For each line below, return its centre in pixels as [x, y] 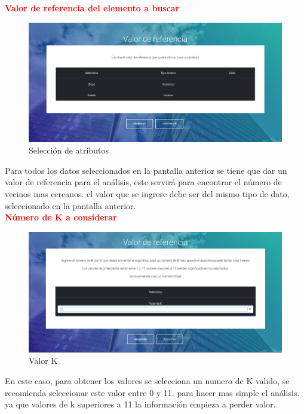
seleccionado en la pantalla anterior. [70, 205]
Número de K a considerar [61, 217]
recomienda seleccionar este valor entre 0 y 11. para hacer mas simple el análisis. [152, 392]
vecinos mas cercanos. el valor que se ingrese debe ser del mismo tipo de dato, [147, 193]
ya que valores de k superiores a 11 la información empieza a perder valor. [140, 404]
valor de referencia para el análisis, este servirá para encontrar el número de [143, 182]
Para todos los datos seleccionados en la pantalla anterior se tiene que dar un [146, 170]
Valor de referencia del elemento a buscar [92, 8]
